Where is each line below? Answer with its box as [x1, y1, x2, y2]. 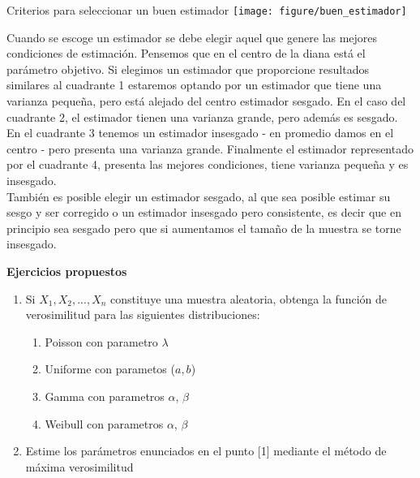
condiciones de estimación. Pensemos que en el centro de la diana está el [6, 45, 366, 62]
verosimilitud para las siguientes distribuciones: [25, 306, 260, 323]
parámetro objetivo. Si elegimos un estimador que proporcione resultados [6, 60, 370, 77]
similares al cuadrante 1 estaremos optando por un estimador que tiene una [6, 76, 382, 93]
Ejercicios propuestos [6, 262, 127, 279]
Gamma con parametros [45, 387, 165, 404]
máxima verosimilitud [25, 458, 134, 475]
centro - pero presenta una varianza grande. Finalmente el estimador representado [6, 140, 414, 157]
